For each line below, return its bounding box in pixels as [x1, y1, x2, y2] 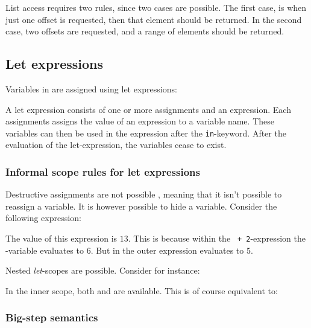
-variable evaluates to [5, 243, 84, 256]
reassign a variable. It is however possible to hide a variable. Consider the [5, 199, 277, 212]
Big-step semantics [5, 310, 98, 325]
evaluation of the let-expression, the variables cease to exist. [5, 138, 227, 151]
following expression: [5, 211, 81, 224]
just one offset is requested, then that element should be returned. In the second [5, 13, 302, 25]
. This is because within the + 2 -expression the [128, 232, 306, 245]
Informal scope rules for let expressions [5, 164, 200, 179]
